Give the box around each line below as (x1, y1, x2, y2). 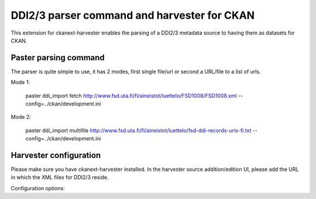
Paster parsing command (11, 53, 105, 63)
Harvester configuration (11, 150, 101, 160)
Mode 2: (11, 114, 32, 121)
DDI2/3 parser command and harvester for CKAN (11, 9, 255, 22)
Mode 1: (11, 79, 30, 86)
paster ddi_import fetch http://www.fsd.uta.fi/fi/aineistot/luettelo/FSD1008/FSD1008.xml (25, 92, 237, 99)
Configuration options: (11, 184, 66, 191)
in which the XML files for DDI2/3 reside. (11, 174, 109, 181)
